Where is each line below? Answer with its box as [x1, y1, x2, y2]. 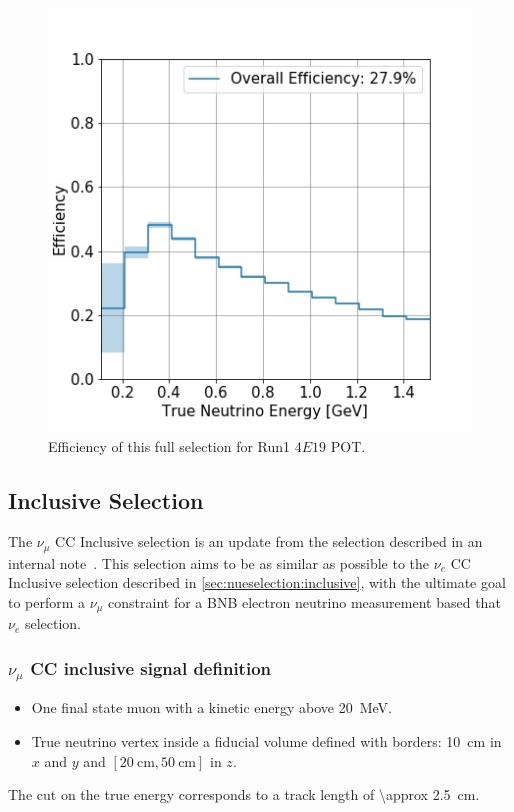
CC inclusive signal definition [30, 656, 271, 680]
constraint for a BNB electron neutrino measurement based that [108, 592, 501, 613]
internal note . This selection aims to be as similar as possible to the [8, 552, 430, 573]
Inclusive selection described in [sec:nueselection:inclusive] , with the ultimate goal [8, 572, 506, 593]
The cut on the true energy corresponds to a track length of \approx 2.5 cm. [8, 784, 480, 805]
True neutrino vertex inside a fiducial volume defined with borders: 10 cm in [31, 731, 502, 751]
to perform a [8, 592, 86, 613]
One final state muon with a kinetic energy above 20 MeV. [31, 697, 393, 718]
